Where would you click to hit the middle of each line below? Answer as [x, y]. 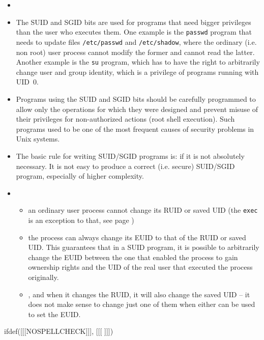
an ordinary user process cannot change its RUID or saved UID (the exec [143, 210]
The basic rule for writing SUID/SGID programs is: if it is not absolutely [130, 155]
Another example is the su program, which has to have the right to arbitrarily [138, 62]
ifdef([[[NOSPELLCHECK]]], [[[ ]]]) [59, 331]
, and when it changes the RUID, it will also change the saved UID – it [139, 294]
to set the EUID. [54, 314]
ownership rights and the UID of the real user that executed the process [140, 267]
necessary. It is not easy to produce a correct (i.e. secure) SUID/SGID [125, 166]
